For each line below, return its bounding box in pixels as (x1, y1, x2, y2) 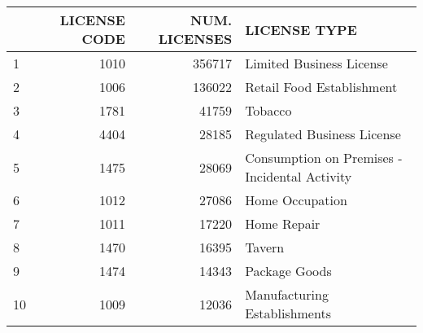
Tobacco (245, 101, 292, 120)
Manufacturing (245, 285, 329, 304)
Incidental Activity (245, 167, 352, 186)
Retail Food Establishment (245, 77, 398, 96)
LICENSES (158, 29, 233, 48)
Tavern (245, 238, 285, 256)
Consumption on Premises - (245, 148, 403, 167)
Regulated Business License (245, 125, 401, 143)
